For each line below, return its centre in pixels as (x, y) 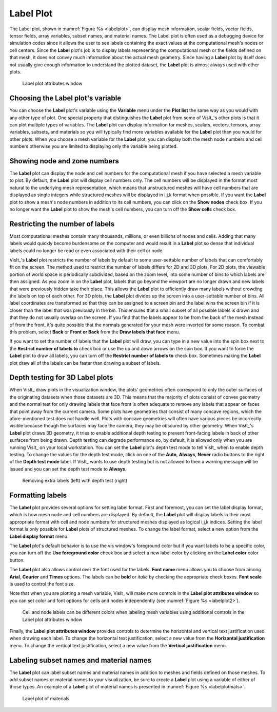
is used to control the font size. (42, 584)
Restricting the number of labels (62, 224)
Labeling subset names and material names (80, 660)
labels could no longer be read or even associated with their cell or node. (87, 250)
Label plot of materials (46, 698)
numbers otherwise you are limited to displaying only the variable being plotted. (94, 146)
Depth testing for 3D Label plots (61, 378)
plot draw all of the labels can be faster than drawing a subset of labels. (85, 363)
